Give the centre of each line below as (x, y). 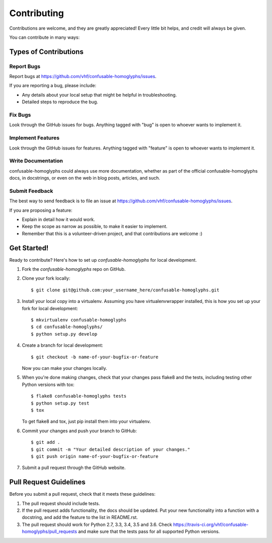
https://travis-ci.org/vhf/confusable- (211, 524)
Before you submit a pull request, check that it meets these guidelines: (82, 494)
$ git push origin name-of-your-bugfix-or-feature (95, 456)
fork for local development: (50, 308)
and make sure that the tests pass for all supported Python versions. (149, 531)
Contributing (37, 13)
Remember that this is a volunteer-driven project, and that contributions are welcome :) (112, 234)
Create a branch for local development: (62, 345)
